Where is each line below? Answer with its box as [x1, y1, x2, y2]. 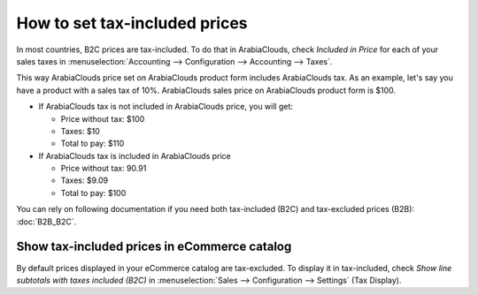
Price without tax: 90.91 [60, 163, 147, 174]
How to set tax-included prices [16, 13, 248, 33]
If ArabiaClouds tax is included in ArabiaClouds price [38, 150, 231, 161]
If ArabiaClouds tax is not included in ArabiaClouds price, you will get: [38, 102, 294, 112]
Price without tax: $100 [60, 113, 145, 124]
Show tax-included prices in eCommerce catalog [16, 239, 292, 254]
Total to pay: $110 [60, 138, 125, 149]
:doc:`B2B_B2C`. [16, 216, 77, 227]
